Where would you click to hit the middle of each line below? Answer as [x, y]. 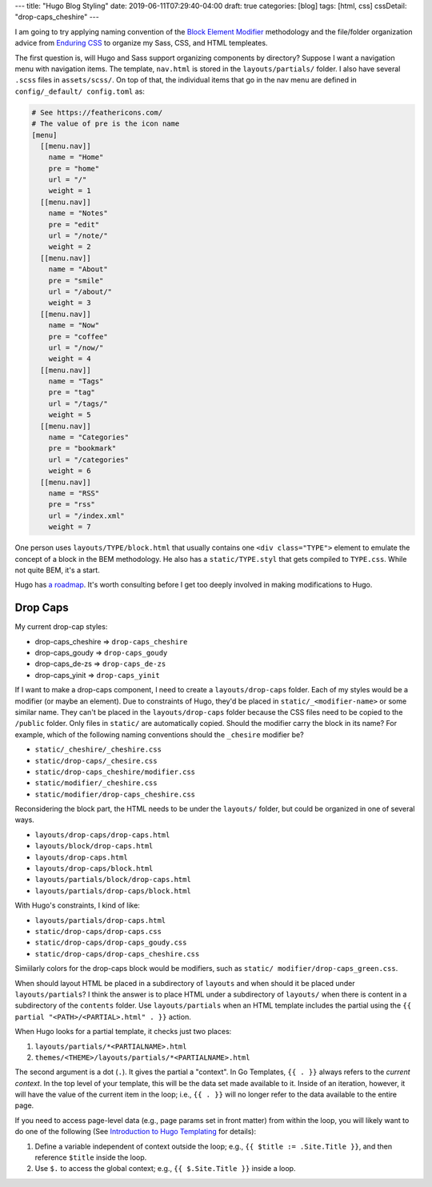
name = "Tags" [76, 381]
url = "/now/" [76, 347]
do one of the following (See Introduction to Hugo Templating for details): [135, 1132]
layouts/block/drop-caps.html [94, 846]
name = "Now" [74, 325]
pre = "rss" [72, 505]
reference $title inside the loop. [91, 1157]
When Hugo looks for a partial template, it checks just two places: [123, 1032]
